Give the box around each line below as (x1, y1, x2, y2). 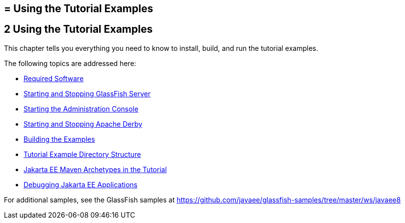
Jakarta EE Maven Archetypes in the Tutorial (24, 165, 167, 174)
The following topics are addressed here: (4, 59, 136, 67)
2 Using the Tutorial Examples (4, 23, 153, 36)
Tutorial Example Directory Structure (24, 150, 141, 158)
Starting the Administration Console (24, 104, 139, 113)
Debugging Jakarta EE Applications (24, 180, 138, 189)
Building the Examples (24, 134, 95, 143)
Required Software (24, 74, 84, 83)
